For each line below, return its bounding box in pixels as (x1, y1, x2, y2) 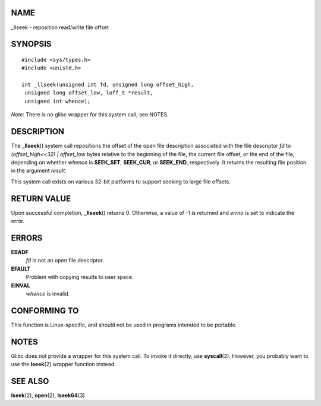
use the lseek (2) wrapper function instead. (11, 361, 116, 368)
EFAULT (11, 265, 31, 272)
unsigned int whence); (24, 98, 91, 104)
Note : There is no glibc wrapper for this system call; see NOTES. (11, 111, 169, 118)
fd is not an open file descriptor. (26, 257, 104, 264)
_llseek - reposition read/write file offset (11, 24, 109, 31)
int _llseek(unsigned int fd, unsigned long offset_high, (21, 81, 194, 88)
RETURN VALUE (11, 194, 71, 204)
